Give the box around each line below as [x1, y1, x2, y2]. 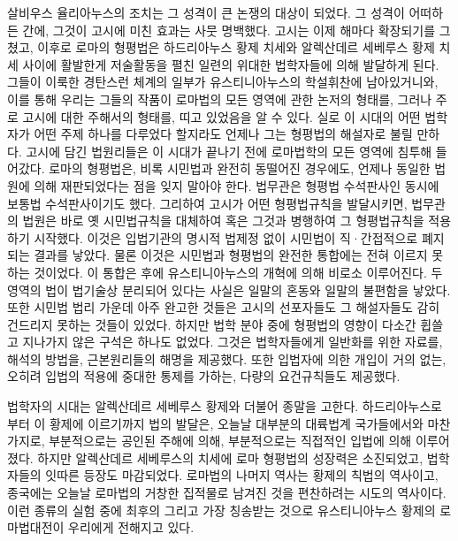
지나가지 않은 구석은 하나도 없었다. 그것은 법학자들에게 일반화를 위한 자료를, [22, 332, 443, 351]
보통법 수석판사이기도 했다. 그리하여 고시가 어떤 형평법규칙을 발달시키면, [7, 194, 408, 212]
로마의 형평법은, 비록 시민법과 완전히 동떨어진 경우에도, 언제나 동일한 [49, 159, 431, 178]
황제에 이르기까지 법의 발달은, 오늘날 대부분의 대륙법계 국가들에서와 [49, 414, 424, 432]
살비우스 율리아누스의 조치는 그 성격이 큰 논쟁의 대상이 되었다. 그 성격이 [7, 4, 405, 21]
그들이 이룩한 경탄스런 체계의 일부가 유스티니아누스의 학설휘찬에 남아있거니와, [7, 72, 439, 91]
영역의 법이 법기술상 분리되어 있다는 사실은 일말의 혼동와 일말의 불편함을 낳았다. [7, 280, 451, 299]
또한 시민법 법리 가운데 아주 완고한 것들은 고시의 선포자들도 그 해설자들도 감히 [7, 298, 440, 316]
